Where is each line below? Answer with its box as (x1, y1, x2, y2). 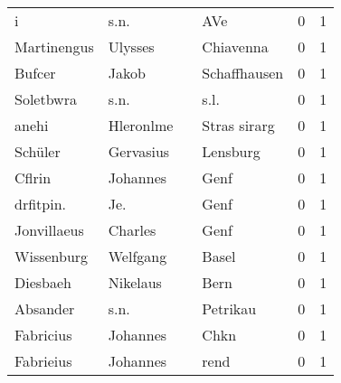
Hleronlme (108, 115, 174, 135)
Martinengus (14, 36, 94, 57)
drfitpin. (14, 193, 66, 214)
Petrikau (202, 298, 257, 319)
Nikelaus (108, 272, 162, 293)
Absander (14, 298, 75, 319)
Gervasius (108, 141, 170, 162)
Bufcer (14, 62, 56, 83)
